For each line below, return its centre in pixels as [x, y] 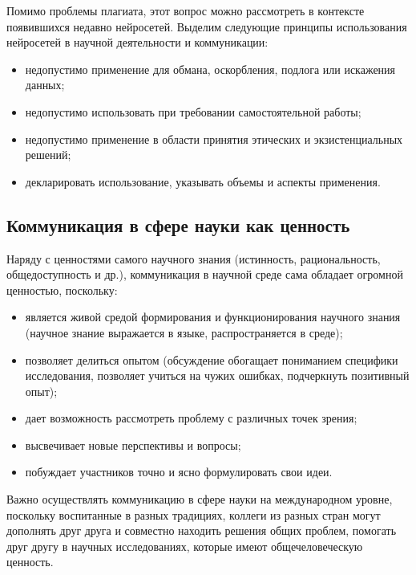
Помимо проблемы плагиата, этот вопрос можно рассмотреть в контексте [186, 10]
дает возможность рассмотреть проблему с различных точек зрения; [191, 418]
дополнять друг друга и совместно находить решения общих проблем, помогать [202, 530]
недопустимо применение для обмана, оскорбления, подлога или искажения [210, 69]
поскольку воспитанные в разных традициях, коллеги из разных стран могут [194, 514]
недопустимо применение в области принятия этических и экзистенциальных [214, 139]
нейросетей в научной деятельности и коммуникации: [137, 42]
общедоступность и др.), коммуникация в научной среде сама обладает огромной [205, 274]
